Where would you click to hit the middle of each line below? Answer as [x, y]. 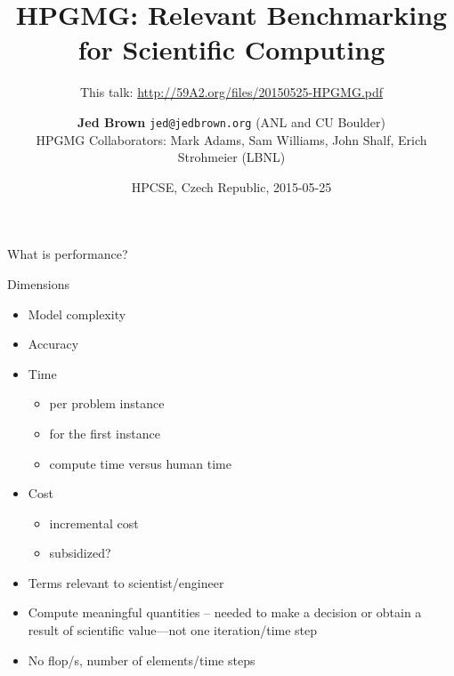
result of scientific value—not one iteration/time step [173, 630]
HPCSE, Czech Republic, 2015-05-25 [231, 186]
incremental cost [94, 523]
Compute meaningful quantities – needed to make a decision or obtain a [225, 612]
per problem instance [107, 403]
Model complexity [77, 314]
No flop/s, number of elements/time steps [142, 660]
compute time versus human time [140, 463]
